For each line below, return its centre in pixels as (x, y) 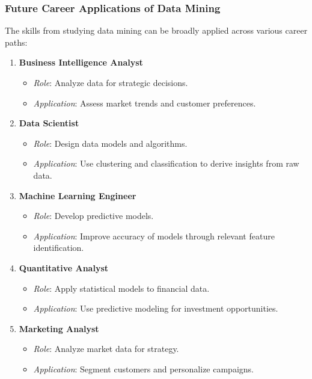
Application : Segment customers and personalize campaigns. (143, 368)
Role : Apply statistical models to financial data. (121, 288)
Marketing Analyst (59, 328)
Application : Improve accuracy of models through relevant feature (154, 236)
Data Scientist (49, 123)
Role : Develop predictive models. (93, 216)
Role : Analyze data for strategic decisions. (111, 82)
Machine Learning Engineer (78, 195)
